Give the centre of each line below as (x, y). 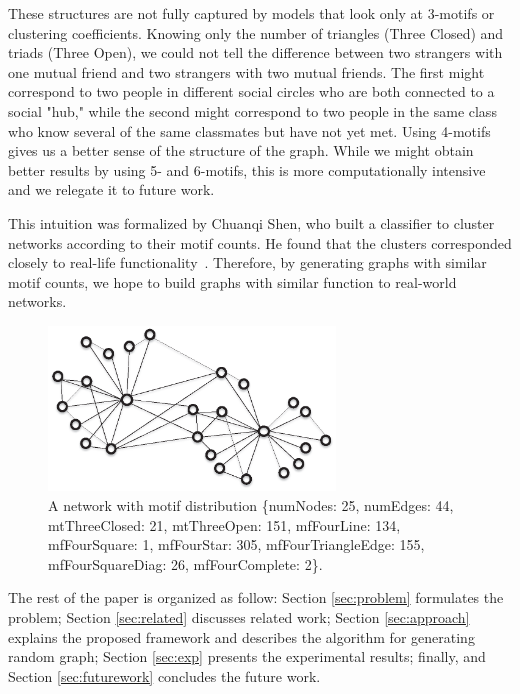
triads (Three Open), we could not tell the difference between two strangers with (255, 52)
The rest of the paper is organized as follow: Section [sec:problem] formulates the (256, 597)
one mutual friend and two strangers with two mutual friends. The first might (246, 71)
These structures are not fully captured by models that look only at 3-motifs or (251, 13)
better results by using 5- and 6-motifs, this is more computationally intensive (247, 169)
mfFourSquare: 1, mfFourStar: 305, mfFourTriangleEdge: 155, (236, 544)
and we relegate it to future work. (111, 189)
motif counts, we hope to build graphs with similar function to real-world (232, 281)
